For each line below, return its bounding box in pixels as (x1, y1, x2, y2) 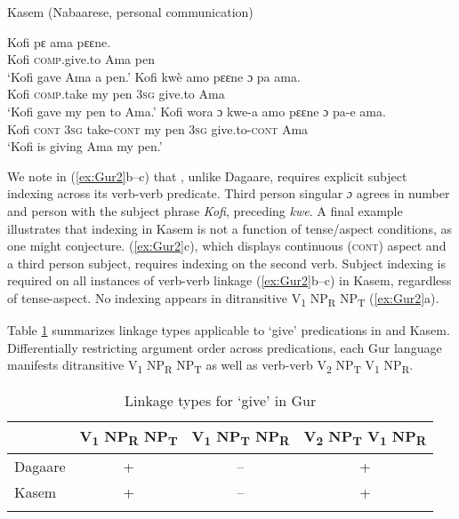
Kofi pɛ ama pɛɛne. (7, 32, 111, 51)
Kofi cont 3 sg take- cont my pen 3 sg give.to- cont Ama (7, 119, 309, 138)
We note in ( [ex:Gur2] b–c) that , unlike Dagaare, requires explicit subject (7, 166, 407, 185)
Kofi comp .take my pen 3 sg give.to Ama (7, 84, 225, 103)
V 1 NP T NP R (191, 426, 290, 450)
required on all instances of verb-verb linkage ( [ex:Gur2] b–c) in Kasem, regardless (7, 271, 452, 290)
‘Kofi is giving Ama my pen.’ (7, 137, 163, 156)
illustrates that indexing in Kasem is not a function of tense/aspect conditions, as (7, 219, 452, 237)
